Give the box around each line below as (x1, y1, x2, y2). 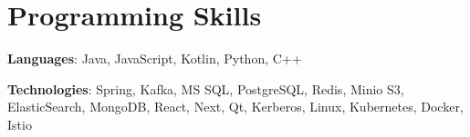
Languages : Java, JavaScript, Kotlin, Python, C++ (7, 49, 302, 68)
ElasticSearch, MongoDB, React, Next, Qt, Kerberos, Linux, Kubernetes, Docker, (7, 97, 464, 116)
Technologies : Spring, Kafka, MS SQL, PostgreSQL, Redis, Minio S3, (7, 79, 404, 98)
